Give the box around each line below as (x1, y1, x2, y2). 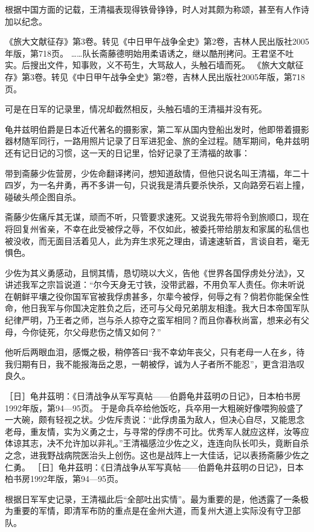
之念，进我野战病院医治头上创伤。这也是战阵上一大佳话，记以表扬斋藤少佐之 (5, 449, 309, 461)
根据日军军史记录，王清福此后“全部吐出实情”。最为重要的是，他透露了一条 (5, 492, 301, 505)
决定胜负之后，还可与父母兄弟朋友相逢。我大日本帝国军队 (80, 302, 309, 314)
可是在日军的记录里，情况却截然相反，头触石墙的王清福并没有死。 (5, 103, 267, 115)
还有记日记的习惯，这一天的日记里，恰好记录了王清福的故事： (5, 146, 250, 159)
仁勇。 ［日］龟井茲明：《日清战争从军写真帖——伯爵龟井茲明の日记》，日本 (5, 460, 304, 473)
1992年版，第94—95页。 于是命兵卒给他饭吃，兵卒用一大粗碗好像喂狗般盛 (5, 401, 295, 414)
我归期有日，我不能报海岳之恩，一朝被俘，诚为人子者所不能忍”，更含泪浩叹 (5, 357, 305, 370)
